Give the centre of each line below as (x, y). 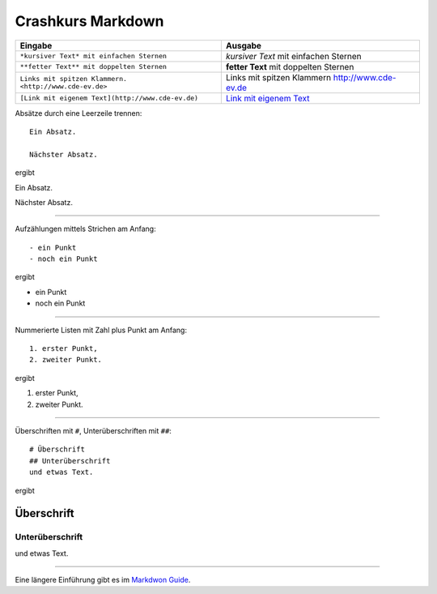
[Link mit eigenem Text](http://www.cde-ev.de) (109, 98)
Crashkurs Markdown (89, 21)
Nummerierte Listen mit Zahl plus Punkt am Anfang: (101, 330)
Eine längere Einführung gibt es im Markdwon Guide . (103, 580)
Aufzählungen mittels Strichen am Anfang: (86, 229)
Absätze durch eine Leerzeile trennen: (78, 113)
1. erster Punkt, (64, 349)
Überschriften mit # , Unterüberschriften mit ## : (93, 430)
